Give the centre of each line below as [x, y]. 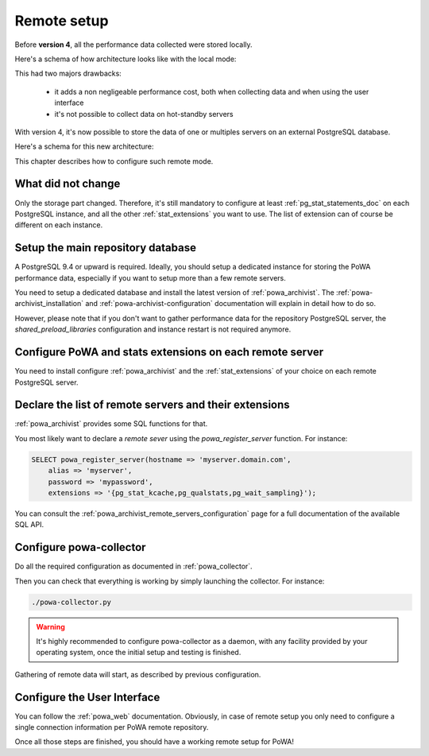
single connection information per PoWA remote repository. [112, 727]
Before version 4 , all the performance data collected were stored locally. [134, 45]
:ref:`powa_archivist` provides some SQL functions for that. [111, 424]
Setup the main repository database [105, 248]
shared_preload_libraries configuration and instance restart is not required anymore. [153, 329]
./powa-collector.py [71, 602]
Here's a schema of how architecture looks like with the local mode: [126, 59]
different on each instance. [59, 225]
